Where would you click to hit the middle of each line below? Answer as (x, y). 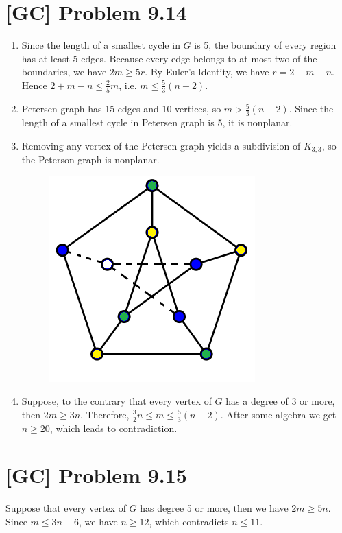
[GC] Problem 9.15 (96, 475)
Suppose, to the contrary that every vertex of (117, 401)
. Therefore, (105, 414)
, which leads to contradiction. (113, 428)
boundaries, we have (64, 72)
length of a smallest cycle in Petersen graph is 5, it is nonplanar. (157, 122)
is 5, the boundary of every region (265, 45)
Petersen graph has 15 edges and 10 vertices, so (121, 109)
